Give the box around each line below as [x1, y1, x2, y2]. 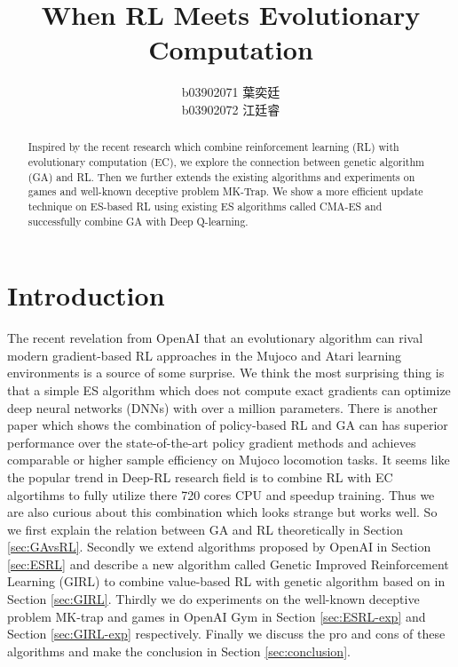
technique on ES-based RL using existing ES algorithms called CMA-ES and [28, 198, 383, 213]
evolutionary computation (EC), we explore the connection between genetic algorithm [28, 154, 424, 169]
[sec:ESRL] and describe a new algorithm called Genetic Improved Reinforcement [7, 554, 449, 573]
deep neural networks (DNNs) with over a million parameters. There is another [7, 398, 438, 417]
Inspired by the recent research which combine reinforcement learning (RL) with [28, 139, 399, 155]
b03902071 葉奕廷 [181, 83, 280, 101]
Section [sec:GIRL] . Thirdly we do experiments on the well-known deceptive [7, 590, 420, 608]
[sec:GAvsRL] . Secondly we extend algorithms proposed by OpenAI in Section [7, 537, 431, 556]
